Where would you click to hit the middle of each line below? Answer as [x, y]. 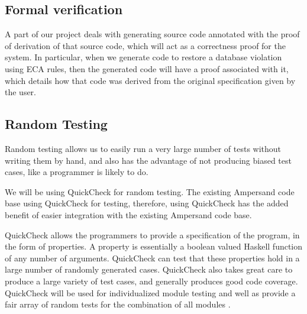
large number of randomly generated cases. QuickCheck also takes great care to [149, 269]
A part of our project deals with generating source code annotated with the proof [152, 34]
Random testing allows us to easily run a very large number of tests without [143, 148]
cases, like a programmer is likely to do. [77, 172]
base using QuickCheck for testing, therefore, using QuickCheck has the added [147, 203]
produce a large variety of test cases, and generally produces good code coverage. [151, 281]
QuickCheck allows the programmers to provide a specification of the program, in [152, 234]
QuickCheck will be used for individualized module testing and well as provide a [150, 292]
